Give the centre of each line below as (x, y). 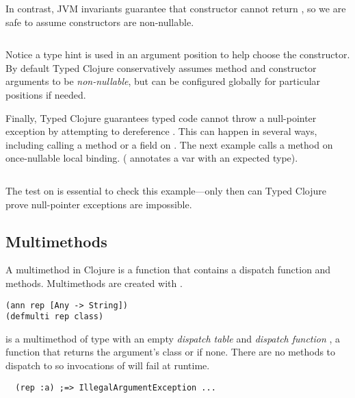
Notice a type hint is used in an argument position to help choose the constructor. (178, 54)
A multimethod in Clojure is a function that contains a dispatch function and (168, 270)
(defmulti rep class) (55, 317)
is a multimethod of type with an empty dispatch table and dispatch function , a (173, 338)
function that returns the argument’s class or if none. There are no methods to (171, 352)
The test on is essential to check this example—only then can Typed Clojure (166, 190)
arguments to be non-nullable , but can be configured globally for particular (163, 81)
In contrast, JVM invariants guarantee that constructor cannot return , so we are (176, 8)
